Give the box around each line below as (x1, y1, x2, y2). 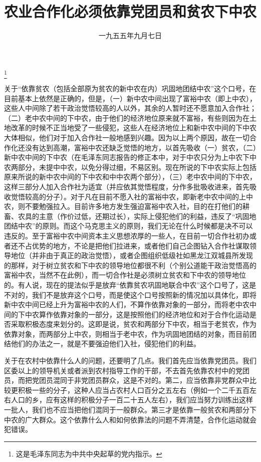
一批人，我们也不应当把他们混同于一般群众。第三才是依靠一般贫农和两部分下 (4, 404, 256, 415)
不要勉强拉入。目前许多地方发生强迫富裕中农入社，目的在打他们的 (25, 201, 242, 211)
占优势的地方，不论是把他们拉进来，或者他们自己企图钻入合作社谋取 (25, 240, 249, 251)
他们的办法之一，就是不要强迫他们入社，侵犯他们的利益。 (11, 338, 200, 349)
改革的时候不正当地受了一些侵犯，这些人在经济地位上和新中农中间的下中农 (11, 122, 256, 133)
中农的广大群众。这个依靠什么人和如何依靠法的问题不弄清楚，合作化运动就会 (4, 414, 256, 424)
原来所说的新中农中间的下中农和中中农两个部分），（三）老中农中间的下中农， (4, 171, 256, 182)
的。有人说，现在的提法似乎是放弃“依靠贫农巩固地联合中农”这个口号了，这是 (4, 279, 256, 290)
